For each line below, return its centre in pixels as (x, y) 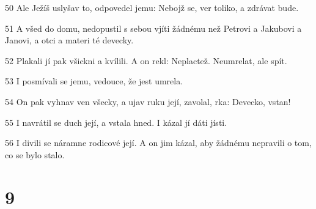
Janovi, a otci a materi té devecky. (69, 40)
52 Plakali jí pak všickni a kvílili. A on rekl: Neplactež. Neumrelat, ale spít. (146, 60)
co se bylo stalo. (35, 154)
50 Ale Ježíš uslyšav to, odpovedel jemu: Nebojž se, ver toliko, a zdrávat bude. (152, 7)
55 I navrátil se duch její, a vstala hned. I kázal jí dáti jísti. (116, 122)
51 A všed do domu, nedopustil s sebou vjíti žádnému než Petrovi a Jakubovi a (153, 28)
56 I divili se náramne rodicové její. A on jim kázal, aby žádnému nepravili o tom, (158, 143)
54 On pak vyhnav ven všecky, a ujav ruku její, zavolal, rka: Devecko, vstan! (148, 101)
